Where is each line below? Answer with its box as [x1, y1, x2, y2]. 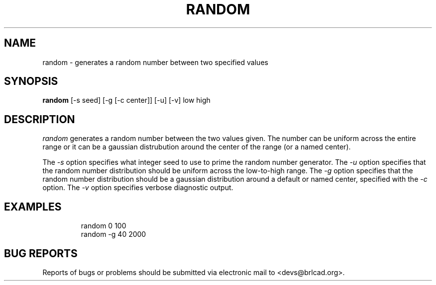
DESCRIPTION [4, 113, 75, 126]
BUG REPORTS [4, 247, 78, 260]
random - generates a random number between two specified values [42, 58, 268, 67]
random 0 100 [81, 221, 126, 230]
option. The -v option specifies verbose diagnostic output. [42, 183, 233, 192]
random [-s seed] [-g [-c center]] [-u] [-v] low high [42, 96, 211, 105]
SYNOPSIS [4, 75, 58, 88]
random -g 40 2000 [81, 230, 146, 239]
